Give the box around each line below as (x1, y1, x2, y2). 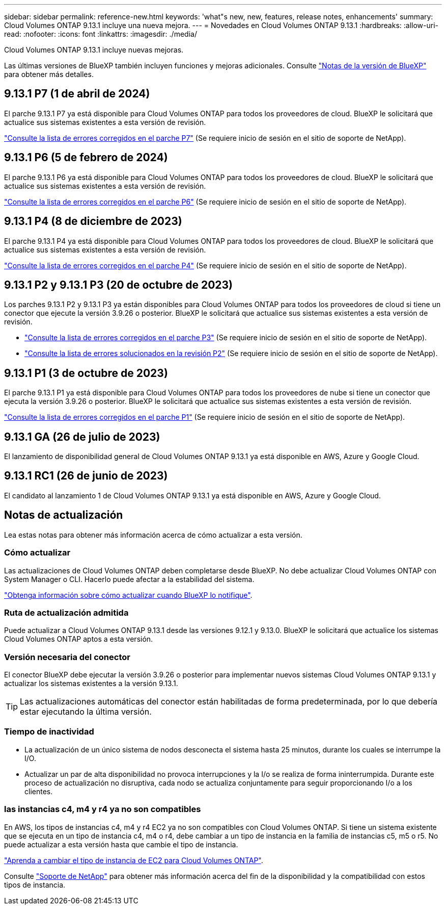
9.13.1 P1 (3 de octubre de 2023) (4, 366, 168, 380)
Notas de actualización (4, 509, 123, 522)
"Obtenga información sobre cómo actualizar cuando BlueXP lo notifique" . (4, 590, 253, 599)
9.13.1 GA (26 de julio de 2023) (4, 430, 160, 443)
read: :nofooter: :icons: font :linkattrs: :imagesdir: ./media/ (4, 30, 197, 38)
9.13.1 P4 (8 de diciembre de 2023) (4, 215, 182, 228)
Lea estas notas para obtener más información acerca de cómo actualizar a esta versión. (4, 530, 302, 539)
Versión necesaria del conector (4, 651, 130, 662)
